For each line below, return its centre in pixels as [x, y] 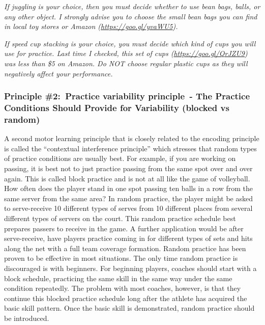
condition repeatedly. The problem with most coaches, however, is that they [123, 288]
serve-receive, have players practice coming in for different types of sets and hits [128, 238]
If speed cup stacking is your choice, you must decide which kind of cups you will [130, 43]
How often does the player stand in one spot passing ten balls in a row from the [129, 188]
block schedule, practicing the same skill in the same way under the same [118, 278]
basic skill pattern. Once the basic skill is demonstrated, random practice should [129, 308]
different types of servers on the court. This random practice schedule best [120, 218]
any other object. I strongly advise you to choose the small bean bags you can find [131, 16]
